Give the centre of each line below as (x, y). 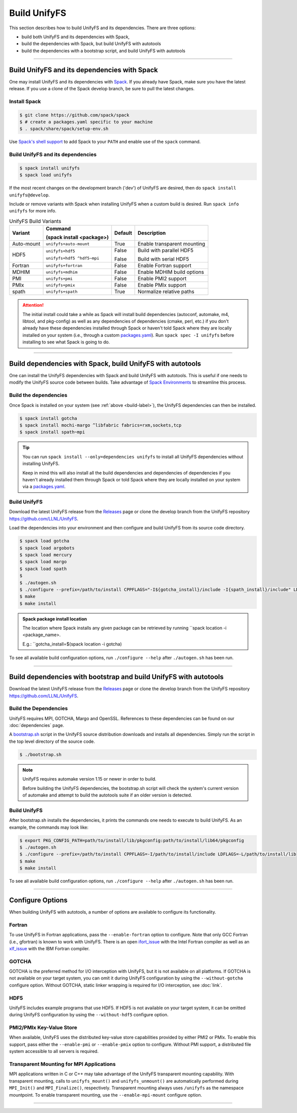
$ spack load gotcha (44, 541)
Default (123, 233)
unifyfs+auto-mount (68, 244)
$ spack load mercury (46, 555)
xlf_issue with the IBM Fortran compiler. (49, 948)
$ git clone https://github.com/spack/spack (74, 115)
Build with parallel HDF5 (166, 251)
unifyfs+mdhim (62, 272)
